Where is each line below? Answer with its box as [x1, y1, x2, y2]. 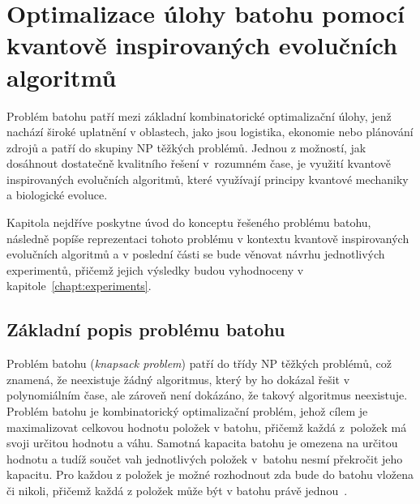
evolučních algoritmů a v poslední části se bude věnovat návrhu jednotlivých [6, 246, 385, 263]
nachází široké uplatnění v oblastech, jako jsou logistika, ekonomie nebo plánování [6, 123, 414, 140]
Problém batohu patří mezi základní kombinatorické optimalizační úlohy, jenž [6, 107, 392, 124]
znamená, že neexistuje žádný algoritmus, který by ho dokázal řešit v [6, 370, 350, 387]
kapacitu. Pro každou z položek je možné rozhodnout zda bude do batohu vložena [6, 466, 414, 483]
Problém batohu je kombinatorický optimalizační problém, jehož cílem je [6, 403, 368, 420]
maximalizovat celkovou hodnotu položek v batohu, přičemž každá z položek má [6, 418, 407, 435]
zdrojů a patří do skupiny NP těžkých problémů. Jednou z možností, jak [6, 139, 366, 156]
